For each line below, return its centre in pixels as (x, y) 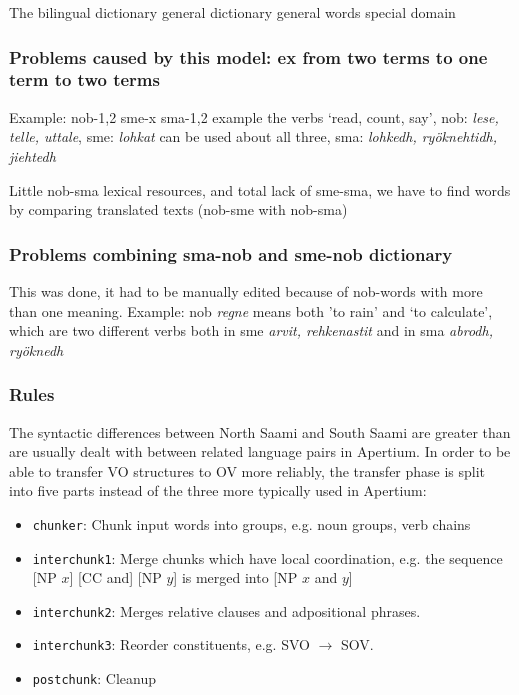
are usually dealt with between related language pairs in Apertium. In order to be (260, 451)
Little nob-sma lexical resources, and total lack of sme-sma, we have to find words (260, 189)
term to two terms (84, 79)
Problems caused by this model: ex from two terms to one (248, 56)
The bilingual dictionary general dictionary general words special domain (232, 12)
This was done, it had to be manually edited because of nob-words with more (246, 290)
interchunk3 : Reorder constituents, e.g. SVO (171, 644)
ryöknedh (36, 349)
